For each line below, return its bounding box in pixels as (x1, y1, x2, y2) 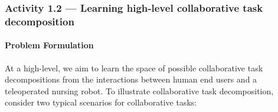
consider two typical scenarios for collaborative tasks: (5, 96, 197, 108)
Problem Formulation (5, 39, 94, 51)
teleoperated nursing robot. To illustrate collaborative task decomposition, (5, 84, 274, 97)
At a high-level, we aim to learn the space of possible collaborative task (5, 61, 263, 74)
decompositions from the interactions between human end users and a (5, 73, 257, 85)
